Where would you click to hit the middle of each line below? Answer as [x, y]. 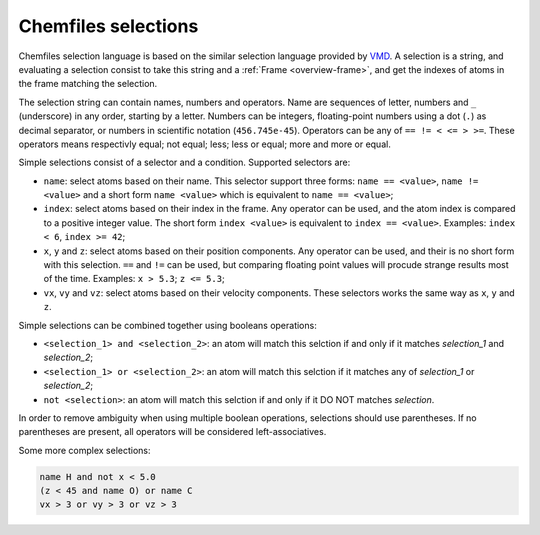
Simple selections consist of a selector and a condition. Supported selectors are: [184, 162]
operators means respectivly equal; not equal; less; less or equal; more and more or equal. [205, 144]
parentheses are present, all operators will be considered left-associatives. [172, 432]
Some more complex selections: [84, 450]
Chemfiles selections [108, 26]
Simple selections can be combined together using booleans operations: [167, 325]
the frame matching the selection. [88, 84]
